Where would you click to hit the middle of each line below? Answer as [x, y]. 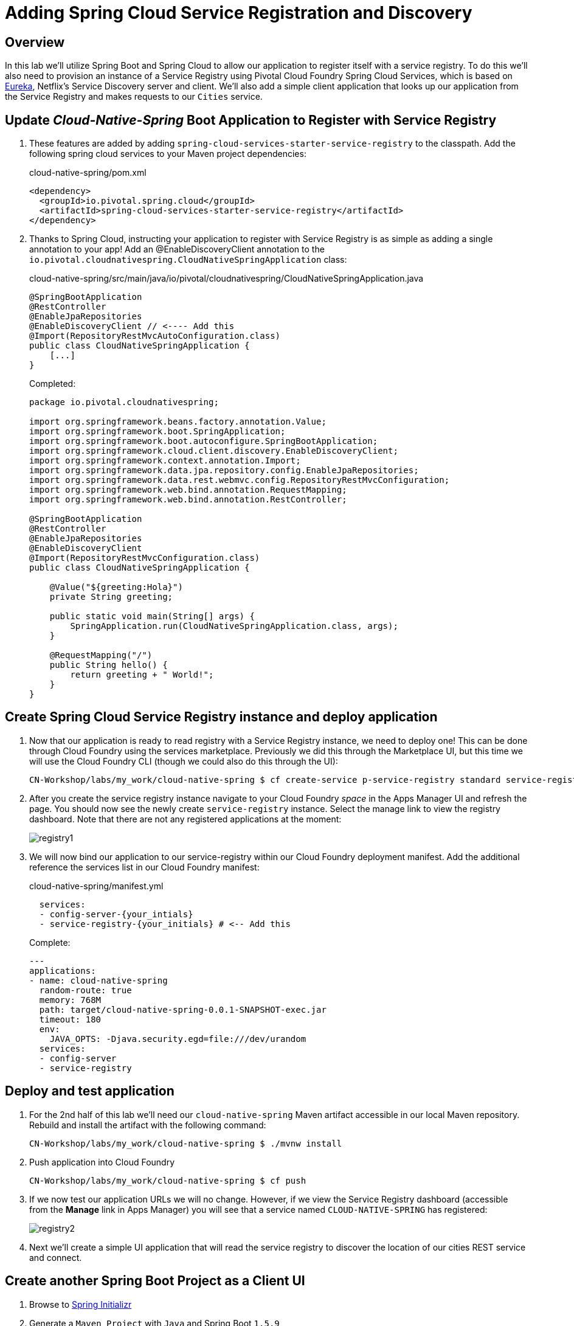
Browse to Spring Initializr [81, 1304]
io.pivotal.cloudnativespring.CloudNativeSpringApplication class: [188, 260]
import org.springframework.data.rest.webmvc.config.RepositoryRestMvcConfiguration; [240, 480]
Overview [35, 42]
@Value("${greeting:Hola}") [116, 587]
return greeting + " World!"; [142, 675]
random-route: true [85, 990]
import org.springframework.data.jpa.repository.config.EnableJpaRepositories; [224, 470]
